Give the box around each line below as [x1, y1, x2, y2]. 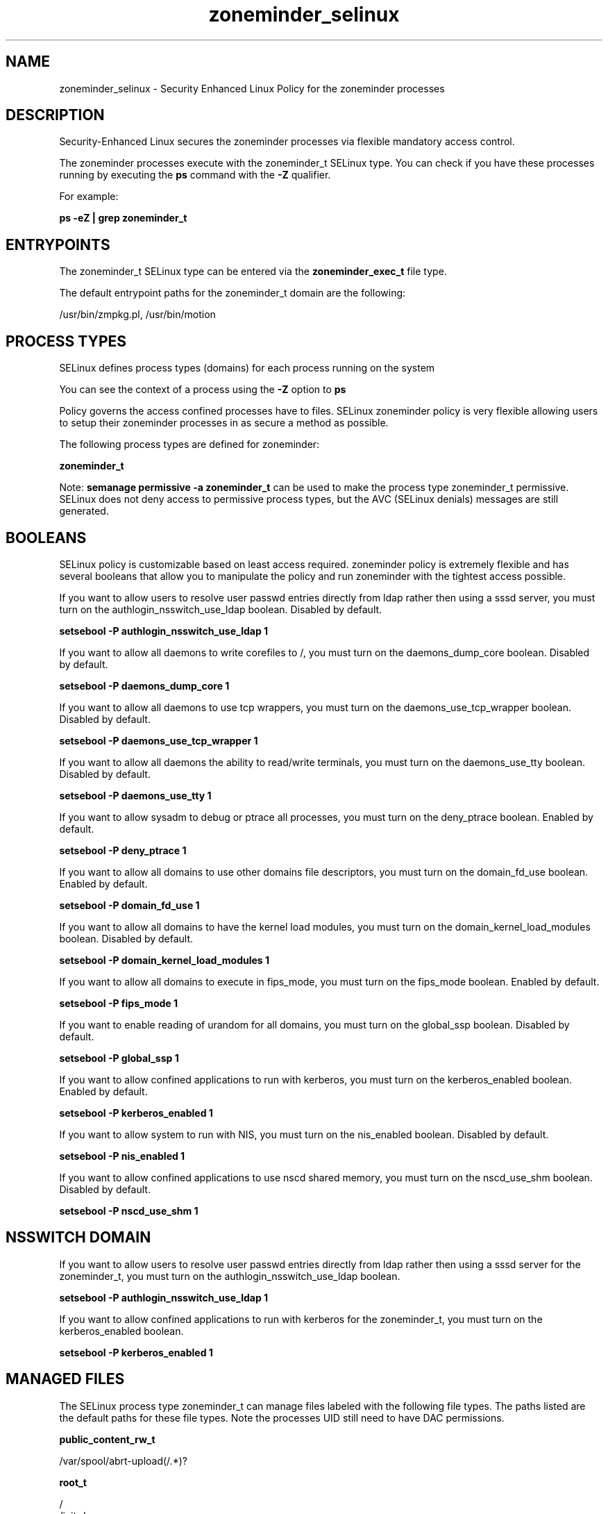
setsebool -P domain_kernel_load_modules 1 [59, 954, 270, 966]
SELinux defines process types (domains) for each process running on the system [59, 362, 435, 374]
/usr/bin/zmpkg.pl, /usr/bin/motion [59, 308, 216, 321]
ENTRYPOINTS [6, 235, 110, 253]
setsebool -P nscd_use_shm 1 [59, 1204, 199, 1217]
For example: [59, 190, 119, 203]
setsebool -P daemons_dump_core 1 [59, 679, 230, 692]
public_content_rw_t [59, 1433, 155, 1445]
